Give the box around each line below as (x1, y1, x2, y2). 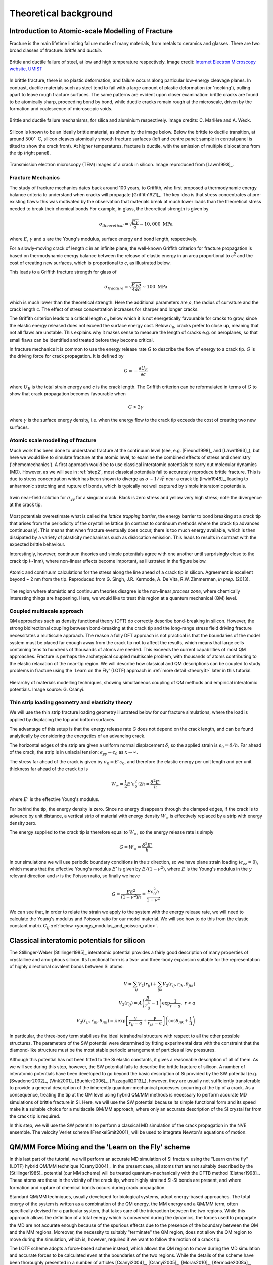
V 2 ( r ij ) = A (119, 1000, 142, 1007)
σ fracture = (104, 284, 128, 291)
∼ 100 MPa (142, 284, 168, 289)
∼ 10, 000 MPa (139, 221, 173, 227)
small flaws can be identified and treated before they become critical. (9, 336, 154, 343)
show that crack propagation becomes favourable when (9, 391, 126, 397)
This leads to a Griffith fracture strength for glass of (9, 269, 117, 275)
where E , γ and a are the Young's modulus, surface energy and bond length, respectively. (9, 236, 198, 242)
